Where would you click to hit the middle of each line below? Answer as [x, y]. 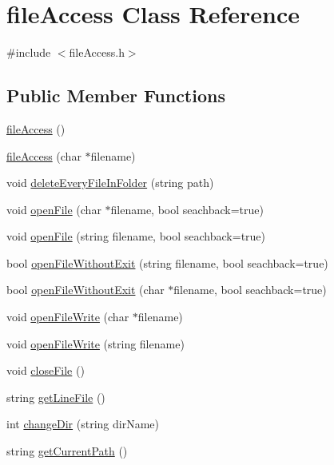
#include [29, 52]
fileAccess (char [44, 155]
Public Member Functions [116, 95]
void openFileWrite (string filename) [95, 343]
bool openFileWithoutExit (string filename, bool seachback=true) [167, 262]
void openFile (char [54, 209]
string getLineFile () [56, 397]
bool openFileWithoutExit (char [85, 290]
